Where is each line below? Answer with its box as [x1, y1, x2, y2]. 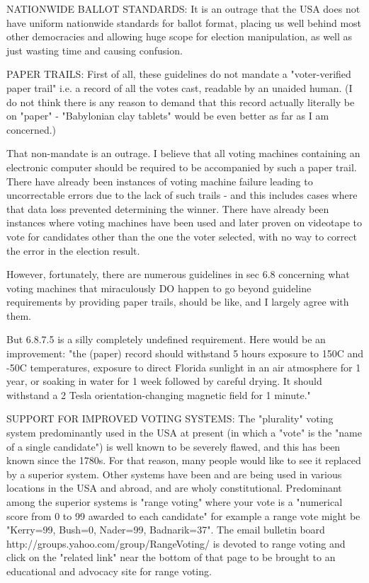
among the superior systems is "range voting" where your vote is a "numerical [6, 495, 343, 509]
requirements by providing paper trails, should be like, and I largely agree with [6, 294, 349, 309]
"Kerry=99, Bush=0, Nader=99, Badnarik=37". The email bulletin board [6, 522, 325, 537]
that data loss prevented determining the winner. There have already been [6, 201, 329, 216]
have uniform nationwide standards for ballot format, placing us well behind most [6, 15, 362, 30]
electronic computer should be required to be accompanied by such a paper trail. [6, 159, 357, 174]
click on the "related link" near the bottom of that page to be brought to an [6, 550, 336, 565]
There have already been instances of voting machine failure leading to [6, 173, 313, 188]
